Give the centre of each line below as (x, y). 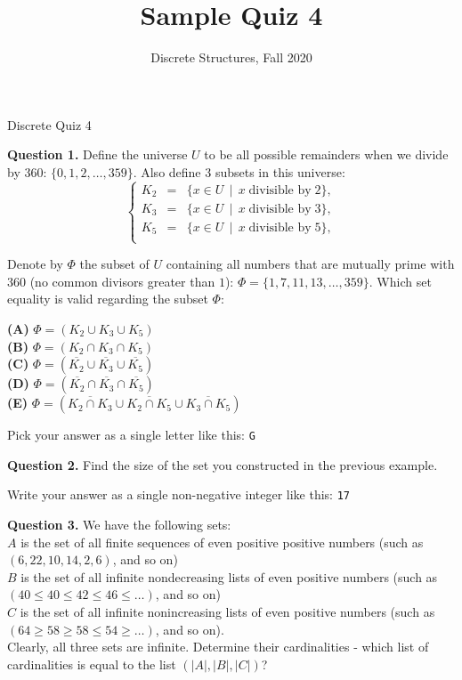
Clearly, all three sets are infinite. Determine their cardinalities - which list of (218, 647)
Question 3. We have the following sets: (119, 524)
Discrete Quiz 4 (49, 124)
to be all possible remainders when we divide (326, 154)
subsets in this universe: (280, 171)
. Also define (167, 171)
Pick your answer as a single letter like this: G (131, 435)
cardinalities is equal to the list (92, 664)
